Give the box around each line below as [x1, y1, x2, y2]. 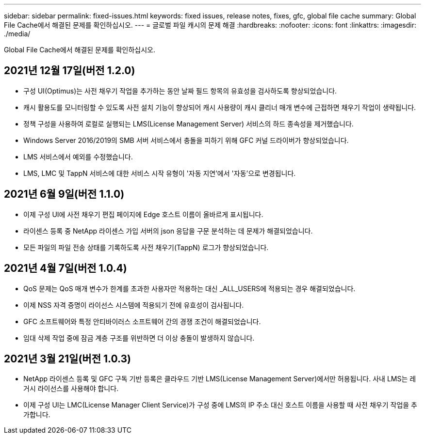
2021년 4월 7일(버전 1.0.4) [4, 262, 127, 275]
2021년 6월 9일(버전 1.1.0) [4, 188, 125, 201]
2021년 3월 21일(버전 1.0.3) [4, 352, 131, 365]
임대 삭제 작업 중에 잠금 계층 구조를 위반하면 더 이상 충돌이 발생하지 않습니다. [23, 333, 255, 342]
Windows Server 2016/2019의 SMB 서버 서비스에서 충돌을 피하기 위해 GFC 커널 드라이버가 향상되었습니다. [23, 136, 349, 144]
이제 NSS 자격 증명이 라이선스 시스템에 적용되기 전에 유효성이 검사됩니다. [23, 300, 244, 309]
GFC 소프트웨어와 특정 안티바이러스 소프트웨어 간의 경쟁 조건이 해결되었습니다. [23, 317, 261, 326]
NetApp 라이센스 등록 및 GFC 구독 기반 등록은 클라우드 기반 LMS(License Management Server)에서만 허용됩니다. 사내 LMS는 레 [23, 375, 416, 383]
